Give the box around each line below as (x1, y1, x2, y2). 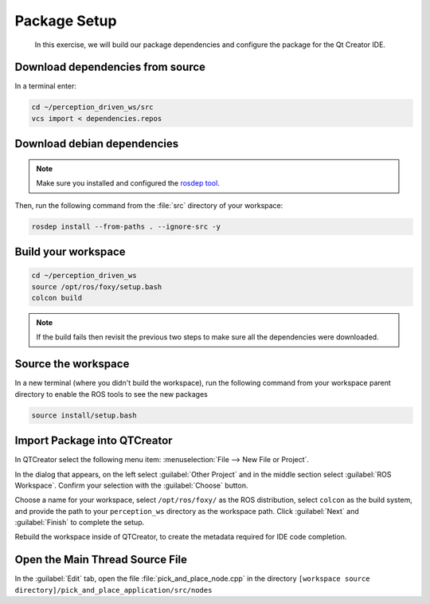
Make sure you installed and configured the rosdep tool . (36, 178, 221, 188)
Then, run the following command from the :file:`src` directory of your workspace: (14, 200, 283, 210)
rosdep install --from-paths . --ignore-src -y (31, 222, 221, 231)
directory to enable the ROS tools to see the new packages (14, 389, 209, 398)
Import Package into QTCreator (14, 434, 173, 448)
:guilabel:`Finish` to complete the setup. (14, 518, 145, 528)
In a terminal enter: (14, 81, 77, 91)
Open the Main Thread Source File (14, 553, 187, 567)
